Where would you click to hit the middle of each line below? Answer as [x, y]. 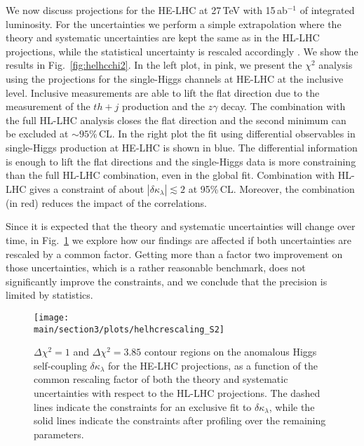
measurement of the [48, 106]
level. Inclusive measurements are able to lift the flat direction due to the [163, 92]
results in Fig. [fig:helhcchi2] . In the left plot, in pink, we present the [154, 65]
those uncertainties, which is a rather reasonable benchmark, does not [156, 268]
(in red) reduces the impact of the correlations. [106, 202]
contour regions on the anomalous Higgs [231, 352]
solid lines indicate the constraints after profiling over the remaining [180, 420]
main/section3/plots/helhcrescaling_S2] [129, 329]
